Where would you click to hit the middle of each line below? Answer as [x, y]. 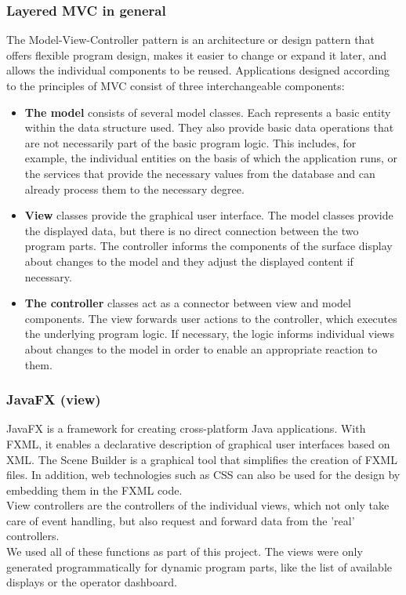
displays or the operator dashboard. [92, 582]
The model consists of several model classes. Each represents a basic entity [208, 112]
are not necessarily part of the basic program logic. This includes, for [190, 142]
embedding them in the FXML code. [94, 490]
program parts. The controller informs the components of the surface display [208, 246]
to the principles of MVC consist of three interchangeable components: [176, 85]
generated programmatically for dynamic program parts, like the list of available [199, 566]
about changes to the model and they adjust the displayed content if [189, 261]
